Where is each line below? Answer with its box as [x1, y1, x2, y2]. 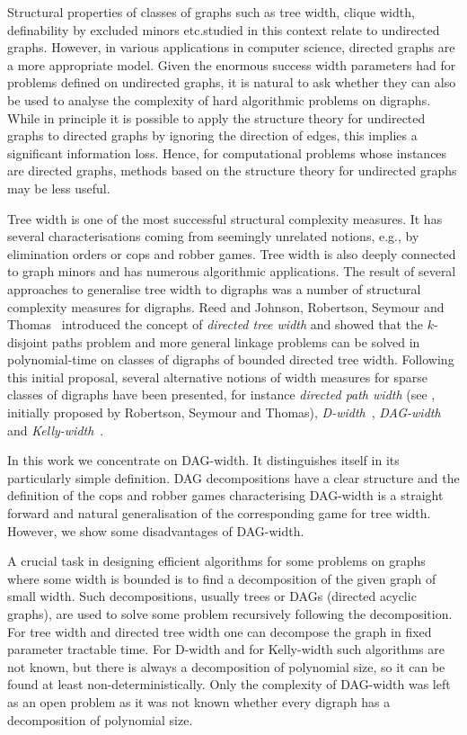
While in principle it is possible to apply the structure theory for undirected [7, 108, 426, 127]
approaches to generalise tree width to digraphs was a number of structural [7, 279, 421, 298]
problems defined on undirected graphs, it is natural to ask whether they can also [7, 73, 456, 92]
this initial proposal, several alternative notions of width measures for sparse [7, 367, 427, 386]
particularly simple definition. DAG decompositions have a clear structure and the [7, 468, 460, 487]
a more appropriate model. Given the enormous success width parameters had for [7, 55, 456, 74]
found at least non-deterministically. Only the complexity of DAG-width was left [7, 675, 451, 694]
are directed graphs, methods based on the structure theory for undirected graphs [7, 161, 457, 180]
